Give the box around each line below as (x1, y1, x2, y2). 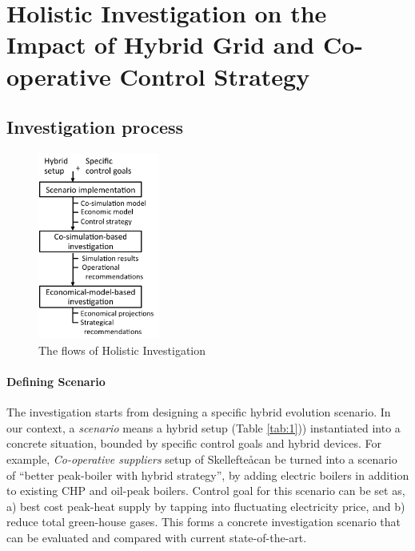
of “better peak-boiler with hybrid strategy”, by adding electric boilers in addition (6, 466, 409, 483)
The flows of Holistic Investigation (38, 341, 206, 358)
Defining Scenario (6, 373, 106, 390)
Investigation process (6, 115, 184, 139)
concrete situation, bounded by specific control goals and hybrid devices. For (6, 435, 381, 452)
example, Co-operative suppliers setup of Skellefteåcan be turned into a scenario (6, 451, 397, 468)
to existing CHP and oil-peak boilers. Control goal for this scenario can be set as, (6, 482, 405, 499)
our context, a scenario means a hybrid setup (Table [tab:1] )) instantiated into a (6, 419, 401, 436)
